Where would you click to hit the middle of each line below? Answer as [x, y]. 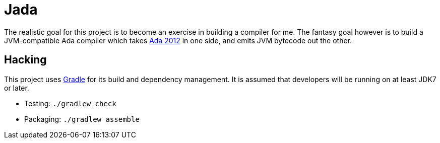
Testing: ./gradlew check [70, 103]
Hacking [25, 60]
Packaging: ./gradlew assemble [82, 119]
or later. [17, 88]
